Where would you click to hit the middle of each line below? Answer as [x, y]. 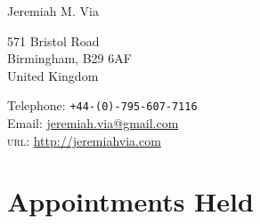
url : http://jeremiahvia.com [84, 140]
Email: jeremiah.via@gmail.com [93, 123]
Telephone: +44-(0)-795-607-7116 [102, 105]
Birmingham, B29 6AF [69, 58]
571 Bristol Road [53, 40]
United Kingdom [53, 75]
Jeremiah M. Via [53, 11]
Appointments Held [130, 201]
